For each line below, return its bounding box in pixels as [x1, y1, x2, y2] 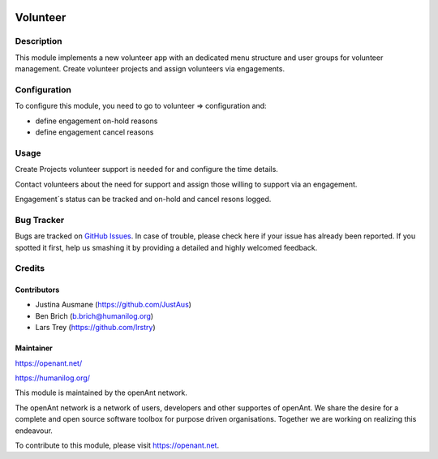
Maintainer [15, 343, 53, 353]
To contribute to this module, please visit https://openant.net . [15, 440, 219, 450]
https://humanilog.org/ [15, 373, 91, 383]
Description [15, 36, 62, 47]
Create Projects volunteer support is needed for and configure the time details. [15, 165, 279, 174]
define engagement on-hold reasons [35, 116, 158, 126]
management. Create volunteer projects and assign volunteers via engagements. [15, 64, 286, 74]
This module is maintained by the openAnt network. [15, 388, 188, 397]
